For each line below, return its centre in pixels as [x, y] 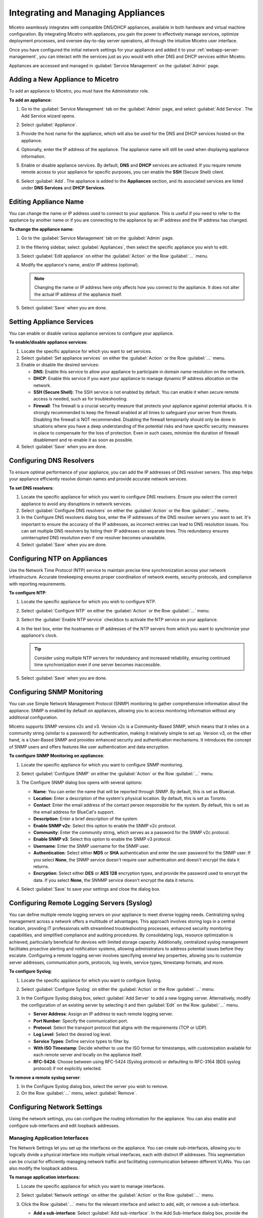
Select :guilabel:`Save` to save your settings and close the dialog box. [91, 889]
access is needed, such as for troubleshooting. [80, 399]
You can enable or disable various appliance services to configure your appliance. [91, 333]
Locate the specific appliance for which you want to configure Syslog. [91, 980]
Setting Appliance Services [51, 322]
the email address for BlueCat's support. [74, 812]
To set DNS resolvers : [31, 488]
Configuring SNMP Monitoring [56, 692]
